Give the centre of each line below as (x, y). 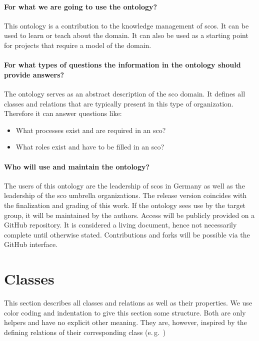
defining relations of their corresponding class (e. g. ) (85, 332)
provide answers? (34, 74)
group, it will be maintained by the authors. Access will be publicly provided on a (129, 215)
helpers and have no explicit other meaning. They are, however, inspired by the (125, 322)
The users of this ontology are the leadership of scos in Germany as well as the (124, 185)
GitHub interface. (31, 244)
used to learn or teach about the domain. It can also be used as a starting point (126, 35)
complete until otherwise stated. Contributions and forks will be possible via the (127, 234)
